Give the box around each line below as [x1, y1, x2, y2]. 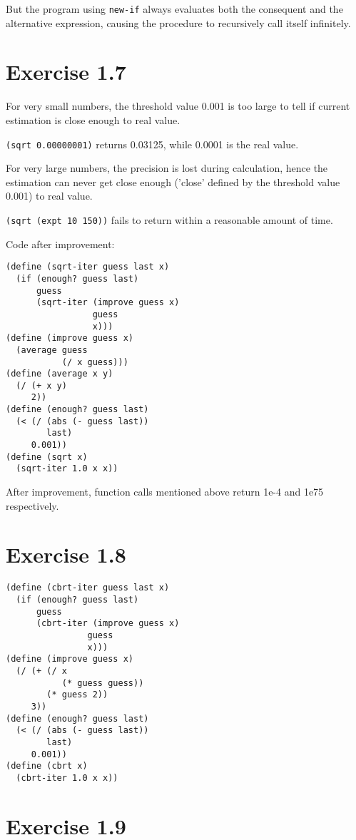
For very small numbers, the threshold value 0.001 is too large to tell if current [6, 98, 350, 113]
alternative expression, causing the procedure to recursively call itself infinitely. [6, 15, 351, 30]
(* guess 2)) [46, 690, 108, 700]
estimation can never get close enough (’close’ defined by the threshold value [6, 174, 340, 189]
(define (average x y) [6, 369, 113, 379]
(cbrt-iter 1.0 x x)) [16, 772, 118, 783]
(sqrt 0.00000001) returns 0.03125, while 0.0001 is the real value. [6, 136, 299, 151]
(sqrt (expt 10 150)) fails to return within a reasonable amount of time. [6, 212, 333, 227]
